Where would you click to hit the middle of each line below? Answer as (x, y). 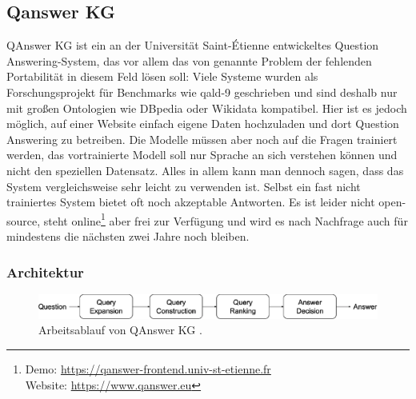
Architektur (45, 271)
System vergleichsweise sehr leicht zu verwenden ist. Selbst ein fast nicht (184, 186)
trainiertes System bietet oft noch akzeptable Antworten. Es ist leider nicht (191, 202)
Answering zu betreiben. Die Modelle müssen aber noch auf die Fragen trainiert (202, 139)
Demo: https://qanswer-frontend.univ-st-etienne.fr (148, 369)
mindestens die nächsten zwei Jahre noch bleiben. (128, 235)
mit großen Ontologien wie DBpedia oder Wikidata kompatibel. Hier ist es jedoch (207, 108)
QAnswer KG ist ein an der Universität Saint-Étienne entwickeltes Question (193, 45)
